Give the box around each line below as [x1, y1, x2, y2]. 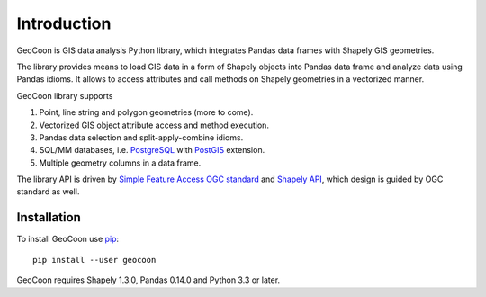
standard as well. [16, 186, 80, 197]
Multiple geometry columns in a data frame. [39, 157, 202, 168]
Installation [16, 210, 81, 225]
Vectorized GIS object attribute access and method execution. [39, 120, 270, 130]
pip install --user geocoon [32, 255, 157, 265]
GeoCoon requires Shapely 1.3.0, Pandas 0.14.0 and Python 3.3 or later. [16, 274, 281, 285]
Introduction [16, 13, 112, 33]
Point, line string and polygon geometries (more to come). [39, 107, 254, 118]
